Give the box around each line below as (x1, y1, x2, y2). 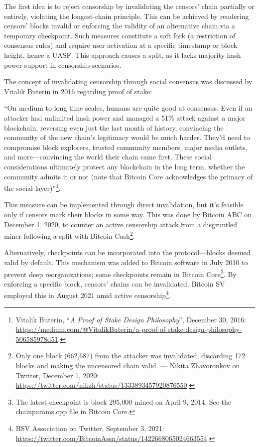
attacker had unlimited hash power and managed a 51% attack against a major (4, 112, 246, 123)
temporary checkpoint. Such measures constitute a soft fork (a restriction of (4, 30, 236, 40)
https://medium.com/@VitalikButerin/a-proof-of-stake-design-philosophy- (15, 324, 242, 334)
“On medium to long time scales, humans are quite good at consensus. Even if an (4, 103, 253, 113)
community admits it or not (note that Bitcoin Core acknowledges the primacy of (4, 171, 253, 181)
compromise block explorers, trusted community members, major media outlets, (4, 142, 248, 152)
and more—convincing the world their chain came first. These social (4, 151, 212, 162)
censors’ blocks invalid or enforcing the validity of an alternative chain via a (4, 20, 235, 31)
